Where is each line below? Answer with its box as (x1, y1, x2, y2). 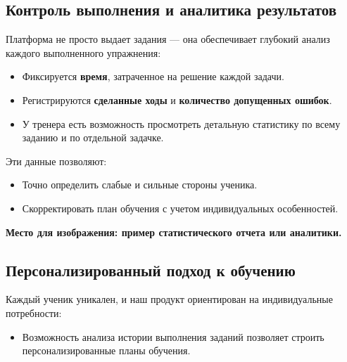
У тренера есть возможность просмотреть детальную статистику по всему (22, 116, 341, 131)
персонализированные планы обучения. (22, 343, 191, 358)
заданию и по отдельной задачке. (22, 130, 164, 145)
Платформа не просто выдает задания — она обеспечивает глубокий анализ (6, 32, 330, 46)
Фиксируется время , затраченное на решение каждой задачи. (22, 69, 284, 84)
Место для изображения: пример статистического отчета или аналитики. (6, 224, 342, 239)
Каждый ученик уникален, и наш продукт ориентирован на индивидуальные (6, 292, 333, 306)
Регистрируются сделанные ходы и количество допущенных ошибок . (22, 92, 332, 107)
